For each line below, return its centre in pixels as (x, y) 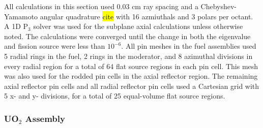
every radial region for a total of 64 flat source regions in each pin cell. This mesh (131, 66)
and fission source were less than (55, 46)
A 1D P (16, 26)
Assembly (45, 118)
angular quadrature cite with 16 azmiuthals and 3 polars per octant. (147, 16)
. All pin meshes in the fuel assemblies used (189, 46)
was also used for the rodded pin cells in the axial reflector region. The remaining (131, 76)
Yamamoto (21, 16)
